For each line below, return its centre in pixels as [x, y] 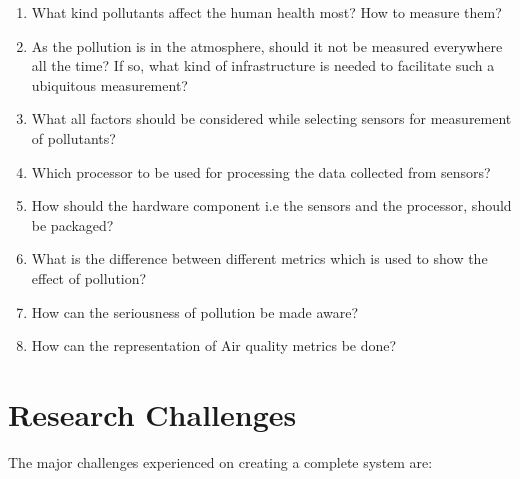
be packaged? [72, 224]
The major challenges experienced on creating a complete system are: [220, 461]
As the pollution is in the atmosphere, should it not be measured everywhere [267, 45]
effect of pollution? [89, 277]
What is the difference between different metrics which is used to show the [259, 258]
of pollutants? [73, 137]
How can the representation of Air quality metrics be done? [214, 345]
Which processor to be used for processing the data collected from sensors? [261, 171]
